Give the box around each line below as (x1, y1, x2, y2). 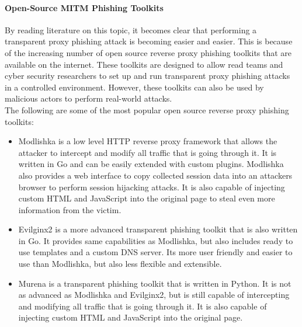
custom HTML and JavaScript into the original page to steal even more (18, 192, 275, 204)
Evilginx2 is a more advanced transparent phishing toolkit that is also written (18, 223, 298, 235)
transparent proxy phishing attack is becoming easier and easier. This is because (5, 35, 293, 47)
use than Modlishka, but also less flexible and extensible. (18, 258, 222, 270)
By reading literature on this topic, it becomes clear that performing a (5, 23, 257, 36)
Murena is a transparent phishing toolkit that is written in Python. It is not (18, 277, 291, 289)
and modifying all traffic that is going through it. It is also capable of (18, 300, 267, 312)
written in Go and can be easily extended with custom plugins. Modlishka (18, 158, 284, 170)
